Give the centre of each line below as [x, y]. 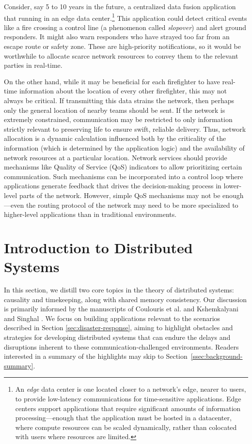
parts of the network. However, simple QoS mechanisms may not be [120, 195]
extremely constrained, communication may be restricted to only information [118, 119]
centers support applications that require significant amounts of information [128, 408]
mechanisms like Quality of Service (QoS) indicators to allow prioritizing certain [123, 167]
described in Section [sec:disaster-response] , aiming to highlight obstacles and [118, 328]
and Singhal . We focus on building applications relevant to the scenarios [112, 318]
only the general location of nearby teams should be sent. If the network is [115, 110]
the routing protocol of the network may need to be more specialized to [132, 205]
